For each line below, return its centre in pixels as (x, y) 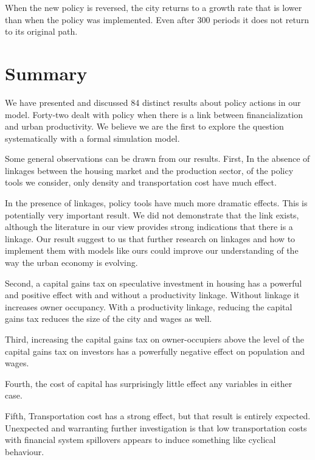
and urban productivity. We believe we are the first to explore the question (144, 126)
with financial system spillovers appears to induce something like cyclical (140, 440)
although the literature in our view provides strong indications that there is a (149, 227)
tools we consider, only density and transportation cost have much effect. (141, 182)
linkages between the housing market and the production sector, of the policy (149, 170)
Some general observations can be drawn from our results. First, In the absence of (157, 159)
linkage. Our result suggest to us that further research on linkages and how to (150, 238)
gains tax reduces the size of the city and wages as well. (109, 319)
